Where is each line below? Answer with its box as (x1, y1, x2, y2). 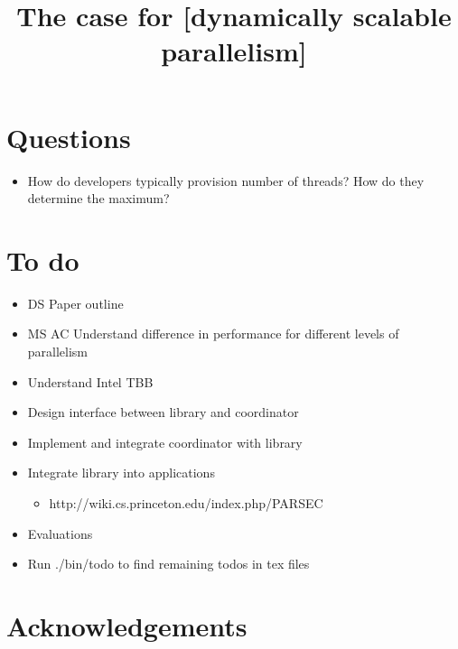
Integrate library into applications (27, 463, 215, 482)
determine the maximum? (27, 189, 170, 208)
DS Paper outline (27, 293, 124, 312)
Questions (6, 118, 131, 155)
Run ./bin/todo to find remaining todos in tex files (27, 554, 310, 573)
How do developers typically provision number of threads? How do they (27, 171, 425, 190)
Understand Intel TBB (27, 372, 154, 391)
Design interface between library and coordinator (27, 403, 299, 422)
